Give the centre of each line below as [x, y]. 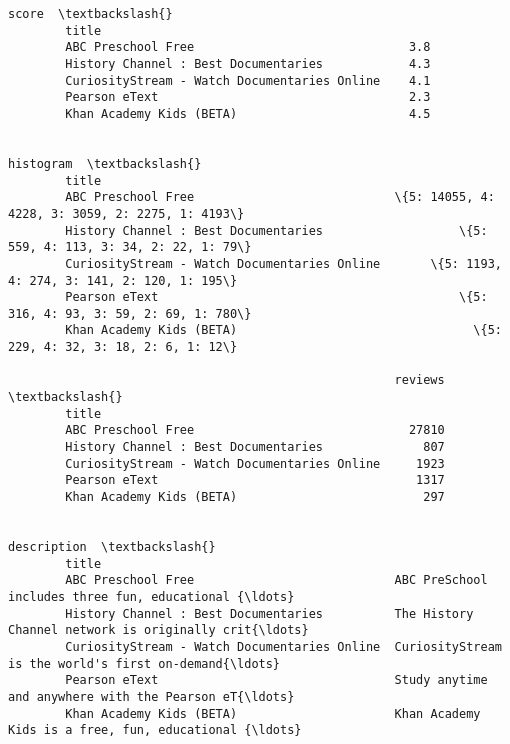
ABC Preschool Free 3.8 [248, 47]
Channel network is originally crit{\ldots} [158, 630]
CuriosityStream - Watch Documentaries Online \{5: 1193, [283, 263]
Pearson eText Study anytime [276, 680]
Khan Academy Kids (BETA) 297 [255, 497]
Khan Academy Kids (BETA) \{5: [283, 330]
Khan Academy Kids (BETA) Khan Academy [273, 713]
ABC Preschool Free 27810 [255, 430]
